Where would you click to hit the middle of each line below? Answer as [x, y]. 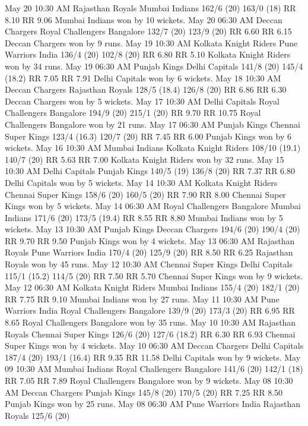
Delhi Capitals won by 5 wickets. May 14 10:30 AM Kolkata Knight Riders [141, 182]
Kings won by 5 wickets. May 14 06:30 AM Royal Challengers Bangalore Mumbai [153, 206]
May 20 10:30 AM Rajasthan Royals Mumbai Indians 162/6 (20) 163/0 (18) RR [150, 8]
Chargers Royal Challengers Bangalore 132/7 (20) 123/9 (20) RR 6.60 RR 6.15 [148, 31]
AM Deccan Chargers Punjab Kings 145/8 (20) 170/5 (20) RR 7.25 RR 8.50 [144, 392]
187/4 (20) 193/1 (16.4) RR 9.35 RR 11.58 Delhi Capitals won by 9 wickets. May [153, 357]
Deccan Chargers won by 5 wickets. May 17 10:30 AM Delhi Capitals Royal [142, 101]
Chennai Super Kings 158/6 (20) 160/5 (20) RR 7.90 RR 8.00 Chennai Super [145, 194]
